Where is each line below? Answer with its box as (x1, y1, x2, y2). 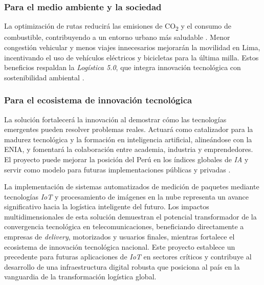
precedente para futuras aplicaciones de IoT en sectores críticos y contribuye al (4, 251, 252, 262)
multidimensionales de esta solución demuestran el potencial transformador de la (4, 211, 257, 222)
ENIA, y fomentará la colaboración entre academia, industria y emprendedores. (4, 144, 253, 155)
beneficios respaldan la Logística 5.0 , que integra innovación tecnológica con (4, 62, 241, 73)
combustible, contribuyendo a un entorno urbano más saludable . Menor (4, 32, 230, 42)
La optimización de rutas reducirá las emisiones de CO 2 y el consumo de (4, 20, 232, 33)
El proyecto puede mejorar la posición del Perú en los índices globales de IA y (4, 154, 249, 164)
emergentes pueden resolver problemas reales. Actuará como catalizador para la (4, 124, 253, 135)
